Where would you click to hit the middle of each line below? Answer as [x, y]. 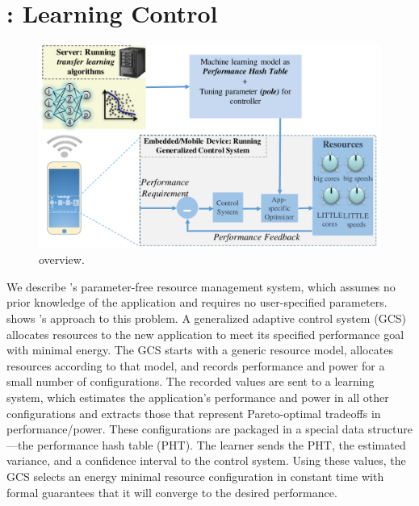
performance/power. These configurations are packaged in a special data [185, 429]
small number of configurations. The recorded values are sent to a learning [191, 381]
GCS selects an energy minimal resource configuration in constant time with [195, 477]
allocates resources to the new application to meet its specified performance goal [205, 334]
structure [390, 429]
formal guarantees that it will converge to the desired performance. [172, 492]
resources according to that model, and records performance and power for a [196, 365]
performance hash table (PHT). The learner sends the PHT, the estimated [222, 444]
